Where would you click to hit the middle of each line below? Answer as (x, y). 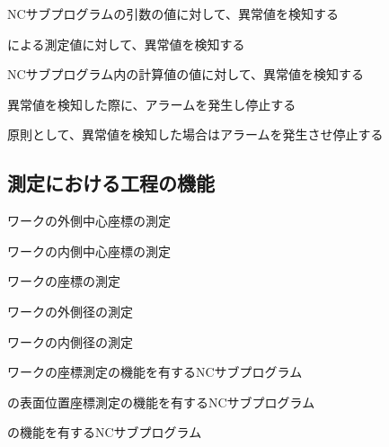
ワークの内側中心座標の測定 (89, 250)
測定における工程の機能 (111, 183)
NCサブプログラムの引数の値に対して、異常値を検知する (173, 13)
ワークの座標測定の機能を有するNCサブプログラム (155, 372)
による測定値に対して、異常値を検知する (126, 44)
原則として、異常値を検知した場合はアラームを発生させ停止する (195, 134)
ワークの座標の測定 (64, 281)
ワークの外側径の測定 (70, 311)
